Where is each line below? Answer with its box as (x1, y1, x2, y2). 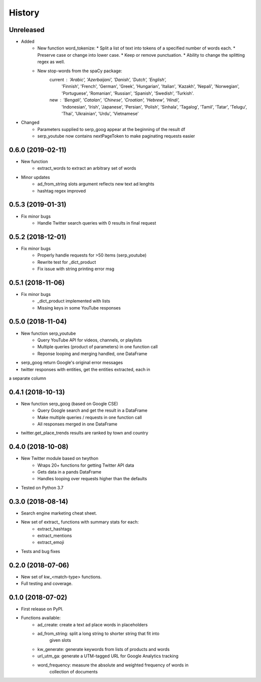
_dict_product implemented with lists (37, 298, 111, 304)
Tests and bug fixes (21, 548, 60, 554)
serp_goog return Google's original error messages (21, 359, 123, 366)
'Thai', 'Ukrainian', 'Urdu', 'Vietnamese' (61, 111, 139, 116)
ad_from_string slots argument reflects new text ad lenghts (37, 181, 155, 187)
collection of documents (49, 669, 98, 675)
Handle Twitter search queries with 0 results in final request (37, 220, 157, 226)
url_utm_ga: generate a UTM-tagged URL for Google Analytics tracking (37, 653, 179, 659)
